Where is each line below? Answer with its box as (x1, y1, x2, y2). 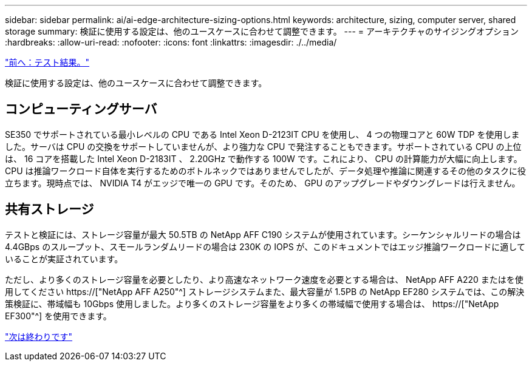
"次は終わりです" (5, 331, 73, 342)
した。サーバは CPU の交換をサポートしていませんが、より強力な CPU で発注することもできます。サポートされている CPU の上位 (5, 141, 522, 152)
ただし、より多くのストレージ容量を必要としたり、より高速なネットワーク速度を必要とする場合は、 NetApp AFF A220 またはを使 (5, 274, 523, 285)
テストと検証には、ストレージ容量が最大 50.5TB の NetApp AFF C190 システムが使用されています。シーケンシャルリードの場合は (5, 229, 521, 240)
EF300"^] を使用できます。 (5, 310, 112, 321)
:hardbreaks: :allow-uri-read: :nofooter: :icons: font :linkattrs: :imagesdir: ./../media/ (5, 37, 337, 47)
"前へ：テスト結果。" (5, 57, 90, 67)
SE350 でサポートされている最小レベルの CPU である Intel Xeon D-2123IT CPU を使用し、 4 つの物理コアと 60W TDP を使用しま (5, 129, 520, 140)
